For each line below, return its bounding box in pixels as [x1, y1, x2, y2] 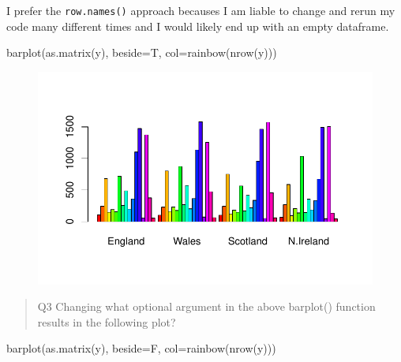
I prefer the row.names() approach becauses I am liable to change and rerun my [6, 2, 395, 18]
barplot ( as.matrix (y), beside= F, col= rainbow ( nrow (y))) [6, 340, 276, 356]
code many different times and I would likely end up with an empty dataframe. [6, 17, 389, 34]
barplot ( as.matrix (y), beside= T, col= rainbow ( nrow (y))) [6, 44, 277, 61]
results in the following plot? [37, 313, 176, 330]
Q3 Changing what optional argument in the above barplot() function [37, 298, 376, 315]
